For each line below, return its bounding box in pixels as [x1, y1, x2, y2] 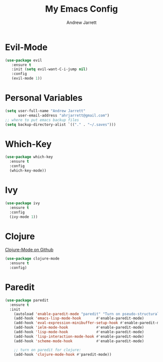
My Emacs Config [45, 3, 118, 15]
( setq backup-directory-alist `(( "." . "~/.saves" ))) [5, 122, 116, 127]
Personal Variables [5, 93, 83, 103]
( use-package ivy [5, 201, 40, 206]
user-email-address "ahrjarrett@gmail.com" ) [17, 113, 110, 118]
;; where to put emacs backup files [5, 117, 79, 122]
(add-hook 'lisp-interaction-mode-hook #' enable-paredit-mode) [14, 334, 145, 339]
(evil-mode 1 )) [11, 76, 42, 81]
